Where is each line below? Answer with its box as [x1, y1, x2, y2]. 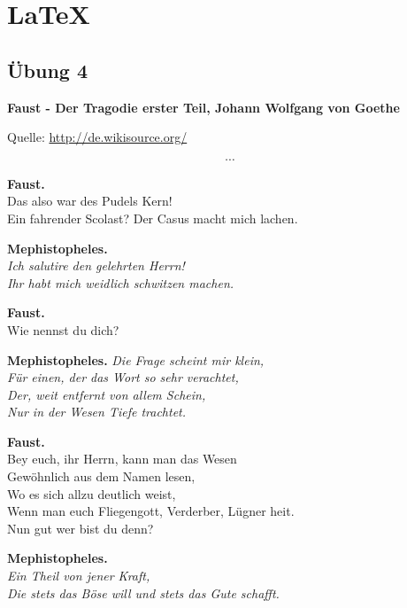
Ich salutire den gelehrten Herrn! [7, 256, 185, 275]
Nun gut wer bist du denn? [7, 518, 154, 537]
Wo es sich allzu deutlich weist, [7, 484, 176, 503]
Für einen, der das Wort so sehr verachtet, [7, 368, 239, 386]
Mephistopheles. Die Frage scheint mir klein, [7, 350, 265, 369]
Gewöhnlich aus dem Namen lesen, [7, 467, 196, 486]
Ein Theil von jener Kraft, [7, 566, 150, 585]
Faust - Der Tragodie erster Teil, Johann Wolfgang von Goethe [7, 97, 400, 116]
